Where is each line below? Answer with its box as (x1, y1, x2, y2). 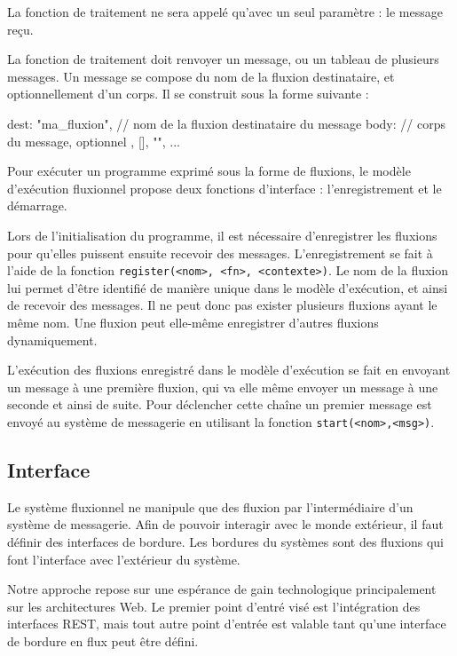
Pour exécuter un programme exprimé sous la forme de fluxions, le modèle (7, 162, 411, 180)
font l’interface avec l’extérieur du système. (7, 549, 240, 568)
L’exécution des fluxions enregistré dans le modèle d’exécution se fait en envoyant (7, 360, 451, 379)
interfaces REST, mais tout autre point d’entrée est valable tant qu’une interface (7, 614, 446, 633)
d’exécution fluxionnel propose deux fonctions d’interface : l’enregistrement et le (7, 178, 442, 197)
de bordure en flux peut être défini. (7, 631, 199, 650)
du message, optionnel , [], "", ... (7, 131, 180, 150)
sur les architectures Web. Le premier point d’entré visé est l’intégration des (7, 597, 421, 615)
